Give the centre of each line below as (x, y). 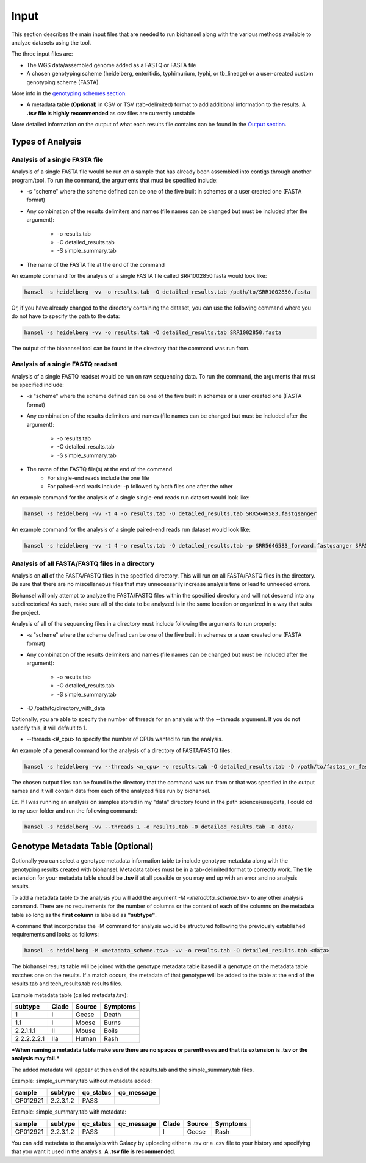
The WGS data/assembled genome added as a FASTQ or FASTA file (111, 65)
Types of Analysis (46, 141)
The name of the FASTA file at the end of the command (95, 264)
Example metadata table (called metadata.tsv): (70, 995)
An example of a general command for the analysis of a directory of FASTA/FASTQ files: (121, 750)
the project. (26, 612)
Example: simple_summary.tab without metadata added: (82, 1081)
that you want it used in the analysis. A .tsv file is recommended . (93, 1151)
